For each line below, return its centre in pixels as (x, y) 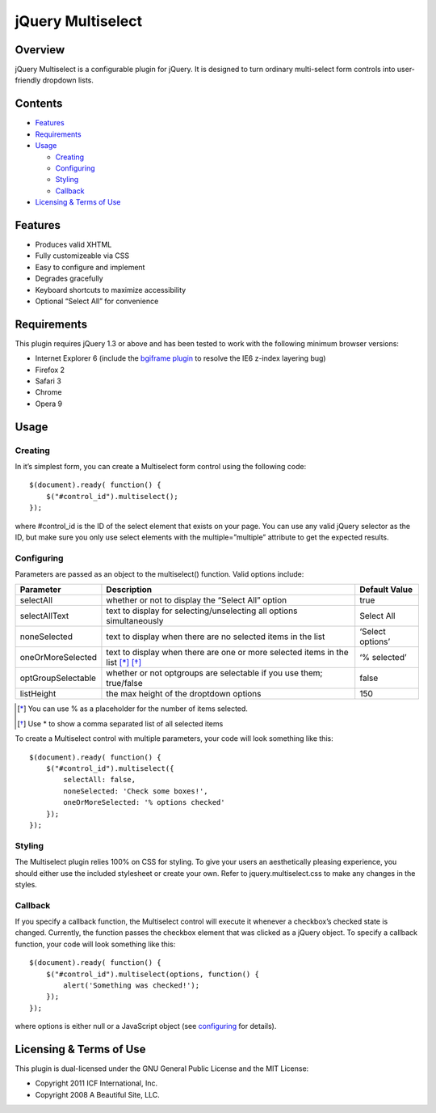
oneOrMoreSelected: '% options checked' (144, 802)
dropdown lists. (68, 80)
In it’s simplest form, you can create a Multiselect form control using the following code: (161, 466)
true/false (124, 683)
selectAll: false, (100, 780)
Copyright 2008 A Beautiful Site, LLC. (98, 1094)
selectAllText (44, 616)
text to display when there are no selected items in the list (216, 637)
